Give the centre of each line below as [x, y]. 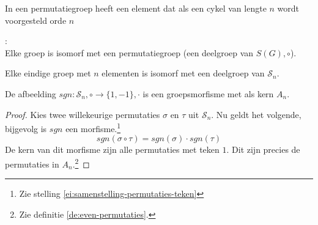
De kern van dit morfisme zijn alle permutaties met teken [112, 149]
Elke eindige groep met [48, 73]
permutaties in [32, 164]
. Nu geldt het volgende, [256, 114]
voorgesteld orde [36, 20]
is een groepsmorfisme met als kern [208, 93]
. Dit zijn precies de [263, 149]
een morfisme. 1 [93, 127]
